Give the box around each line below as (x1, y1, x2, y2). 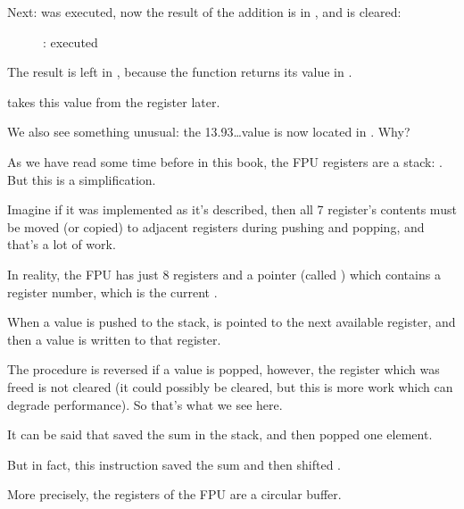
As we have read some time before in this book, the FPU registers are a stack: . (7, 152, 443, 171)
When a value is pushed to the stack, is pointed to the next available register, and (7, 313, 456, 331)
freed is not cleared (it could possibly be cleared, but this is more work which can (7, 377, 453, 396)
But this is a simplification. (7, 170, 156, 188)
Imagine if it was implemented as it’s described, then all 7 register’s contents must (7, 200, 457, 219)
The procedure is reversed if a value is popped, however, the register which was (7, 360, 440, 379)
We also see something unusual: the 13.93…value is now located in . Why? (7, 122, 410, 141)
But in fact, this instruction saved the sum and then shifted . (7, 455, 341, 473)
